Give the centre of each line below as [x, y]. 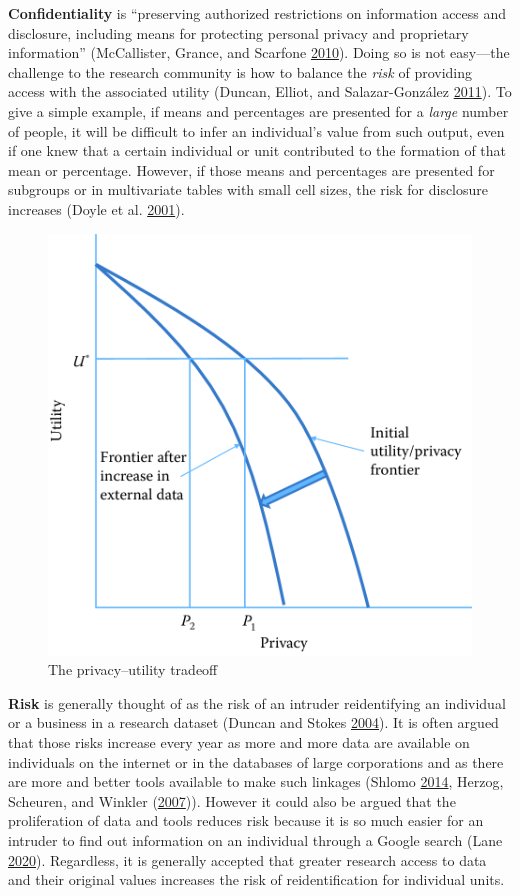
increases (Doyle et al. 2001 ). [96, 208]
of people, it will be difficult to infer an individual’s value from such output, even [256, 130]
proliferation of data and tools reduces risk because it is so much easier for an [246, 820]
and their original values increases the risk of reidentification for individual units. [256, 879]
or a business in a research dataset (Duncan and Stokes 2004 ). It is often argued [253, 722]
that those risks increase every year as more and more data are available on [239, 742]
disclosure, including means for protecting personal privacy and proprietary [238, 32]
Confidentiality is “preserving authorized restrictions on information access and [257, 13]
